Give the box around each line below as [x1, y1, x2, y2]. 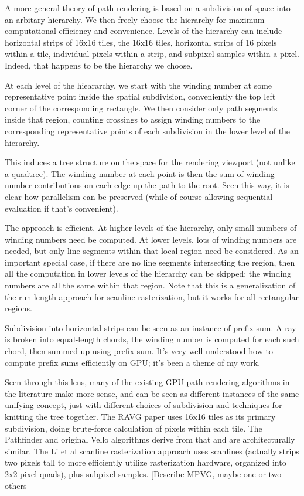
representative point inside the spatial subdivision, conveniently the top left [5, 90, 276, 103]
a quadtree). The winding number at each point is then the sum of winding [5, 167, 275, 179]
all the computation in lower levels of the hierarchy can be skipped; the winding [5, 267, 292, 280]
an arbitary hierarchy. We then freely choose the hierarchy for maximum [5, 13, 265, 25]
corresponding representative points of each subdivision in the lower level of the [5, 124, 291, 137]
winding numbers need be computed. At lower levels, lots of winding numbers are [5, 233, 297, 245]
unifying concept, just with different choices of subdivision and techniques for [5, 399, 282, 411]
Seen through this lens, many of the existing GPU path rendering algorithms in [5, 376, 290, 388]
